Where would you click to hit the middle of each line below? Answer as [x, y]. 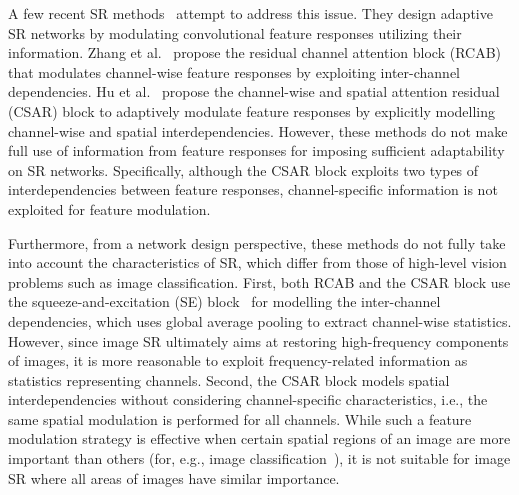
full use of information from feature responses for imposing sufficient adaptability [256, 150]
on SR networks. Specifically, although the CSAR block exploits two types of [243, 169]
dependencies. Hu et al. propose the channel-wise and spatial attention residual [254, 91]
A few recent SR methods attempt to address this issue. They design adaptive [250, 13]
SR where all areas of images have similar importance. [174, 477]
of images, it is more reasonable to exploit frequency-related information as [238, 360]
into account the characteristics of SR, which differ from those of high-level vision [257, 262]
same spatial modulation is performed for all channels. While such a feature [240, 418]
